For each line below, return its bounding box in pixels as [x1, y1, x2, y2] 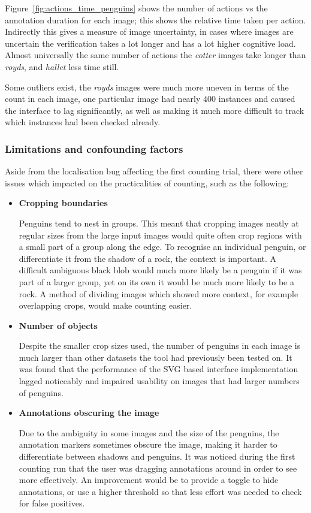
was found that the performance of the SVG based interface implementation [19, 363, 298, 375]
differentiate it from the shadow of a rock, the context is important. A [19, 252, 277, 264]
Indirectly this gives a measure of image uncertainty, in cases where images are [5, 25, 294, 38]
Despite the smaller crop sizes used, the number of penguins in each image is [19, 339, 301, 352]
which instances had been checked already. [5, 116, 161, 128]
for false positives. [19, 497, 85, 509]
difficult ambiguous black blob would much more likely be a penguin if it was [19, 264, 302, 276]
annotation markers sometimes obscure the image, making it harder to [19, 438, 277, 451]
